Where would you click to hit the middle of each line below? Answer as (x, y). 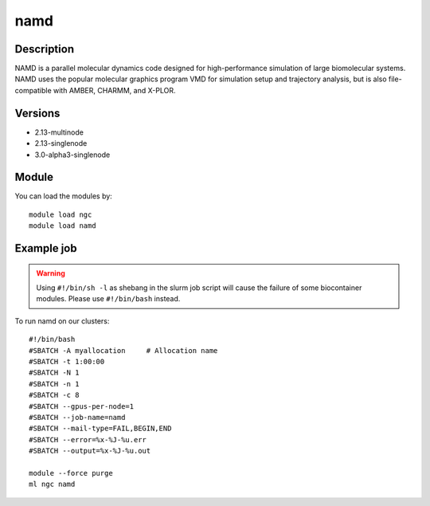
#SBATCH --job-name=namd (77, 417)
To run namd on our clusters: (62, 321)
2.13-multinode (59, 132)
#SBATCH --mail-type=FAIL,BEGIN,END (100, 429)
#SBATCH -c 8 (54, 395)
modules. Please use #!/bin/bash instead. (108, 299)
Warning (51, 273)
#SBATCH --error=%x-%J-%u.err (88, 439)
